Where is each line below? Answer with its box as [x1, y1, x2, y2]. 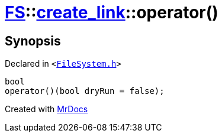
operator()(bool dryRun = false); [5, 86, 165, 96]
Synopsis [5, 33, 61, 48]
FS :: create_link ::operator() [5, 2, 218, 22]
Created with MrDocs [5, 104, 88, 115]
